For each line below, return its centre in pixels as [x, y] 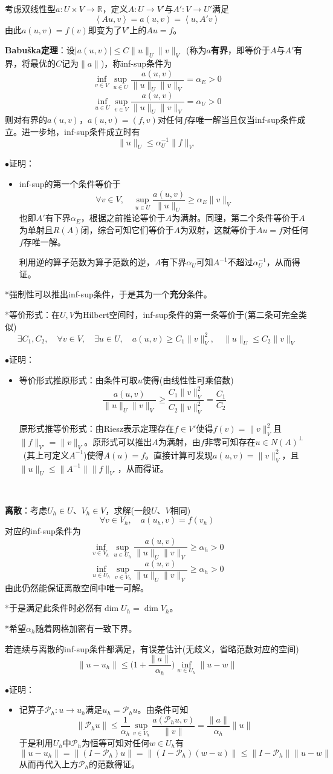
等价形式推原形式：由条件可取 [78, 380]
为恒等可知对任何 [115, 742]
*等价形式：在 [32, 314]
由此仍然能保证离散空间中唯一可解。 [77, 587]
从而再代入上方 [49, 763]
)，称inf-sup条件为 [136, 63]
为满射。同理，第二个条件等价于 [235, 218]
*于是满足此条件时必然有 [53, 608]
